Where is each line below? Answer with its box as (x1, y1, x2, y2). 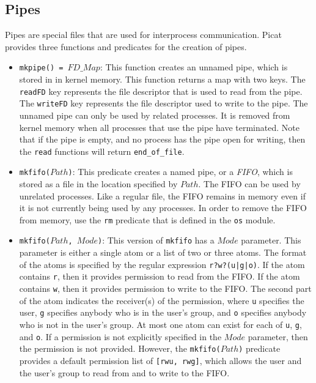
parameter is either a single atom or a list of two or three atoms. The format (19, 246, 307, 259)
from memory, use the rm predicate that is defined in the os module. (19, 213, 276, 226)
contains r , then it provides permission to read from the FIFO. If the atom (19, 270, 300, 283)
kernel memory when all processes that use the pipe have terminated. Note (19, 121, 299, 133)
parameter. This (241, 234, 301, 247)
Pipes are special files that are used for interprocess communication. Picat (5, 28, 282, 41)
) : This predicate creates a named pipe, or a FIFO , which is (68, 165, 293, 178)
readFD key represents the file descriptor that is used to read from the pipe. (19, 84, 303, 97)
